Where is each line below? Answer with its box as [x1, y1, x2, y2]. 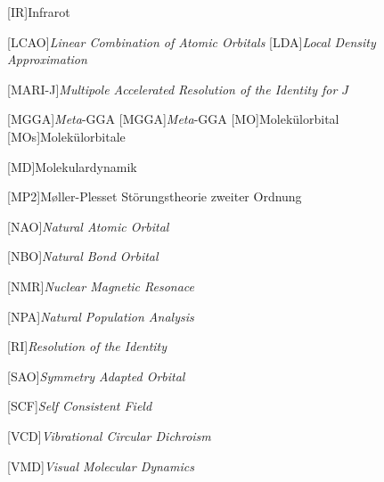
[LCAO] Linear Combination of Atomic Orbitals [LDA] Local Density [7, 32, 376, 51]
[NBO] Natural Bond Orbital [7, 247, 159, 266]
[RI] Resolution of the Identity [7, 337, 167, 355]
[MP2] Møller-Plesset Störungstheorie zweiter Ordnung [7, 187, 302, 206]
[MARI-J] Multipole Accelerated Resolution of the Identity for [7, 79, 338, 98]
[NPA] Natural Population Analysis [7, 306, 194, 325]
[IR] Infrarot [7, 3, 70, 20]
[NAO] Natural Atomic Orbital [7, 216, 169, 235]
